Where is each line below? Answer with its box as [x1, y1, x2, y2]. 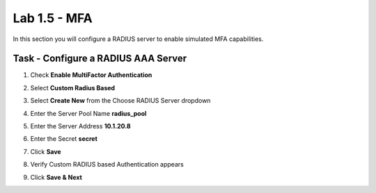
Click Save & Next [30, 173, 83, 181]
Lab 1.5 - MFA [13, 10, 93, 26]
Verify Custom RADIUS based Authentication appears [30, 160, 184, 169]
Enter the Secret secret [30, 135, 97, 143]
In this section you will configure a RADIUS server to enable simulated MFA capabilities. [13, 35, 264, 43]
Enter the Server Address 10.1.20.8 [30, 122, 132, 131]
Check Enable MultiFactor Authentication [30, 71, 152, 79]
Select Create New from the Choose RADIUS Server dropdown [30, 96, 211, 105]
